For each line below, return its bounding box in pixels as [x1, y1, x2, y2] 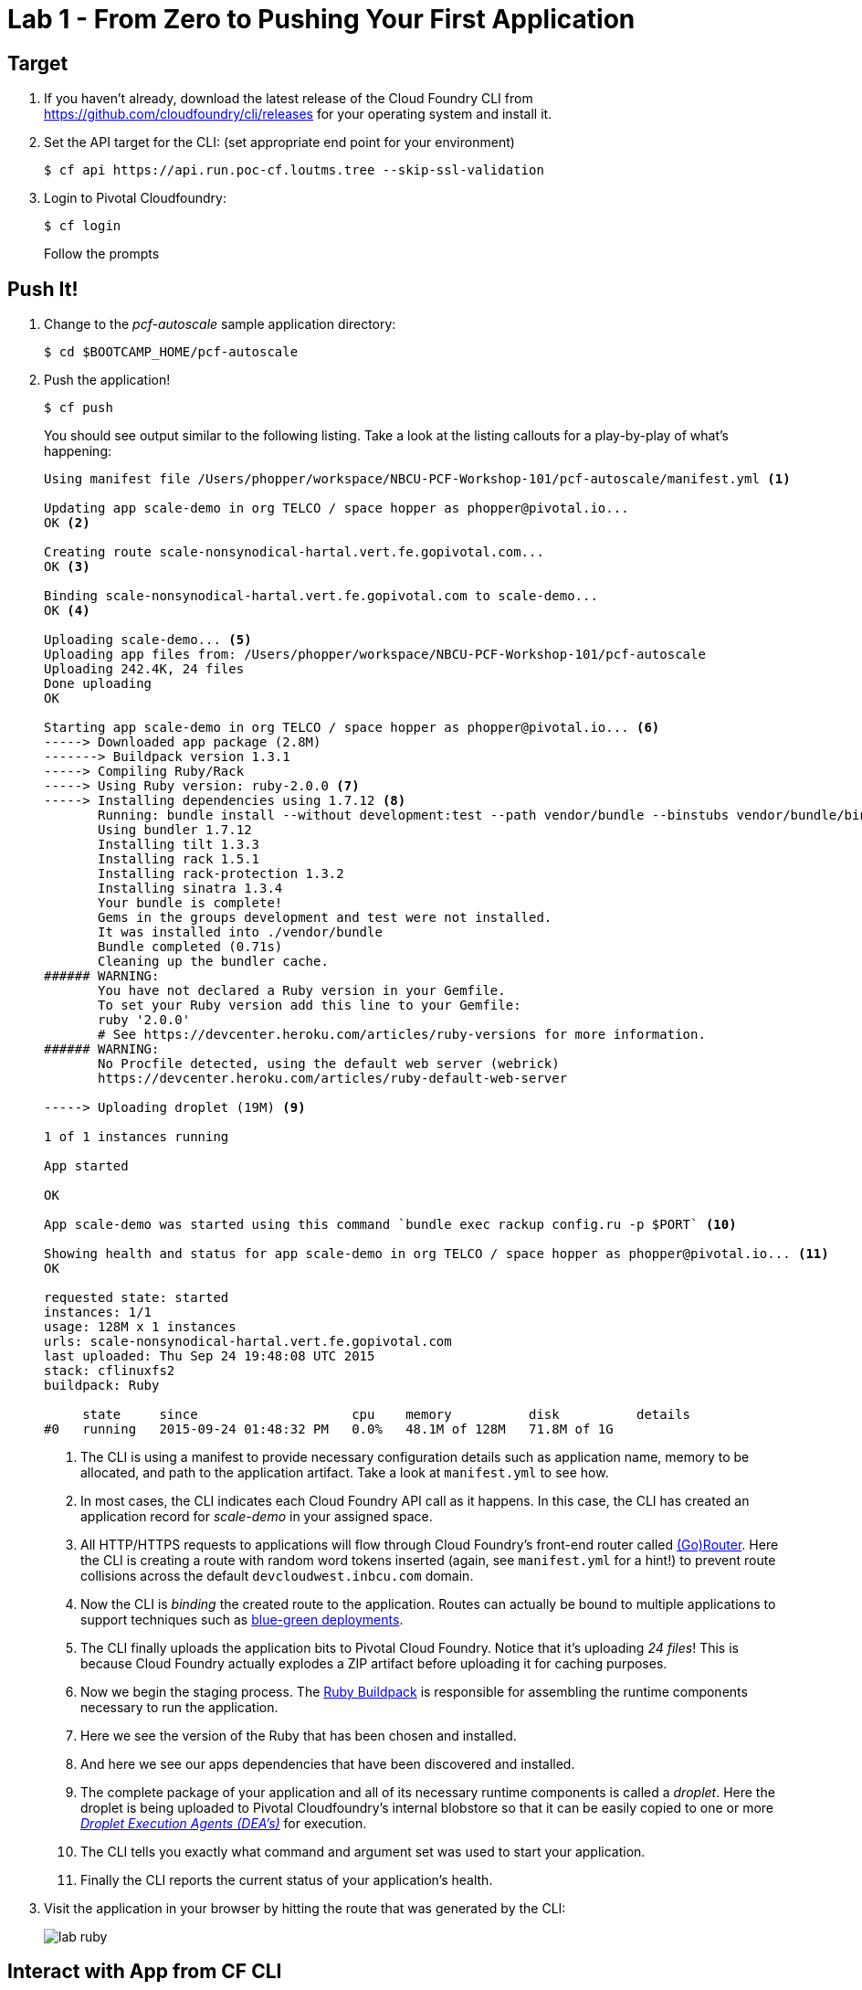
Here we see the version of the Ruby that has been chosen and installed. [80, 1728, 517, 1744]
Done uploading [44, 676, 152, 692]
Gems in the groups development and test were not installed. [98, 910, 552, 926]
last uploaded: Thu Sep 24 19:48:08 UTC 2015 [44, 1349, 375, 1364]
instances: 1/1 [44, 1305, 152, 1320]
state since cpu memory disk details [82, 1407, 691, 1423]
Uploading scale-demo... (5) [44, 632, 252, 648]
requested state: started [44, 1290, 229, 1306]
